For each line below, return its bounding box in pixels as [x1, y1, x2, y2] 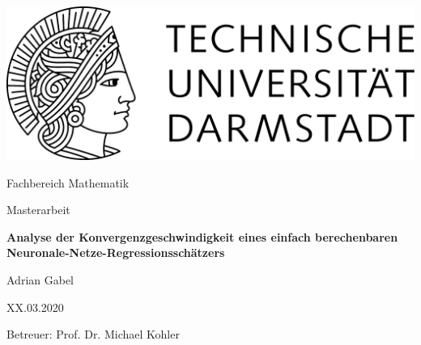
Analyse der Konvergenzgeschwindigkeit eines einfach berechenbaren [6, 228, 398, 245]
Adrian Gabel [6, 271, 74, 288]
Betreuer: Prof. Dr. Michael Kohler [6, 326, 180, 343]
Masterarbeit [6, 201, 70, 218]
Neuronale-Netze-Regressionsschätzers [6, 244, 225, 261]
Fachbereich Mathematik [6, 174, 130, 191]
